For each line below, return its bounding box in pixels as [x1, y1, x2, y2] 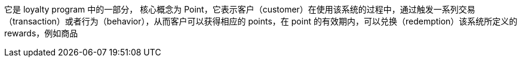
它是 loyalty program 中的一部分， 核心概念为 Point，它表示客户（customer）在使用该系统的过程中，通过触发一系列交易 [4, 4, 475, 14]
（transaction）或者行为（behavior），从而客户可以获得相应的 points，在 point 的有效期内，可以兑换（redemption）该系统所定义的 [4, 16, 518, 26]
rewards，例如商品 [4, 28, 78, 38]
